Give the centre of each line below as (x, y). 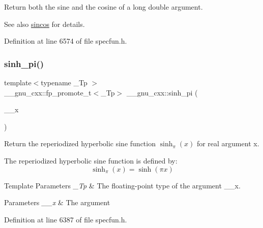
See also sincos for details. (45, 24)
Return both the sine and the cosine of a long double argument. (104, 7)
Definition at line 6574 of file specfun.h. (66, 41)
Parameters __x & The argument (57, 202)
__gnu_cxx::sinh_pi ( (162, 92)
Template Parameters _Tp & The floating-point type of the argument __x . (122, 185)
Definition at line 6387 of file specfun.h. (66, 219)
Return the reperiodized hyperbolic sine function (80, 143)
